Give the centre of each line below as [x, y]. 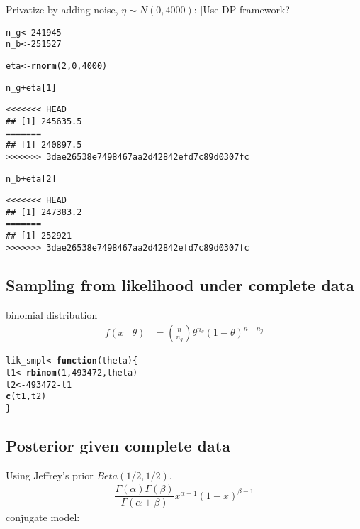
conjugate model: [43, 517]
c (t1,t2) [26, 397]
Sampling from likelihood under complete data [180, 284]
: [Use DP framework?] [243, 9]
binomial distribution [52, 314]
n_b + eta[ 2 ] [31, 179]
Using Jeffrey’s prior [50, 475]
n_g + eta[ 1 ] [31, 88]
